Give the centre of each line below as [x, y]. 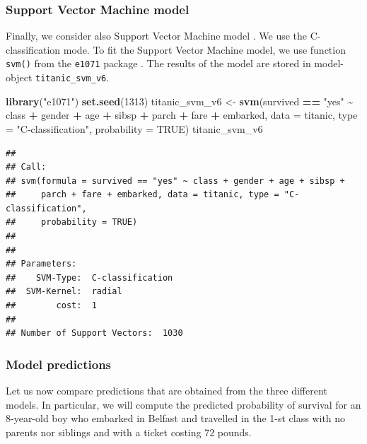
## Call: [26, 167]
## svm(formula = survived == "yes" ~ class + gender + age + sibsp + [175, 181]
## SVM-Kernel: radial [64, 292]
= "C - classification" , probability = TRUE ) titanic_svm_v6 [134, 128]
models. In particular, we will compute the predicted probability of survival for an [183, 404]
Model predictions [59, 364]
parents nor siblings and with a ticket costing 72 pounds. [129, 432]
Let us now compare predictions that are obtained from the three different [167, 391]
